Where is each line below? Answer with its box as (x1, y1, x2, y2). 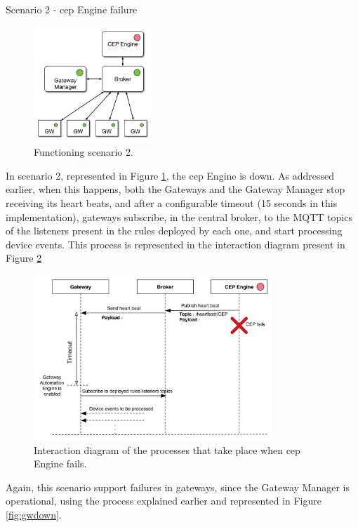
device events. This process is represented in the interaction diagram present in (6, 236, 345, 251)
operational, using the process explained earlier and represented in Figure (6, 493, 321, 508)
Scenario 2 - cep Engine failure (6, 2, 138, 16)
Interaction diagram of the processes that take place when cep (34, 442, 300, 457)
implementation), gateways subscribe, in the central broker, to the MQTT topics (6, 209, 352, 224)
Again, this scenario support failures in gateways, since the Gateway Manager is (6, 479, 350, 494)
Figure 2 (6, 251, 42, 265)
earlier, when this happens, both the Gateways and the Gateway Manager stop (6, 182, 345, 196)
